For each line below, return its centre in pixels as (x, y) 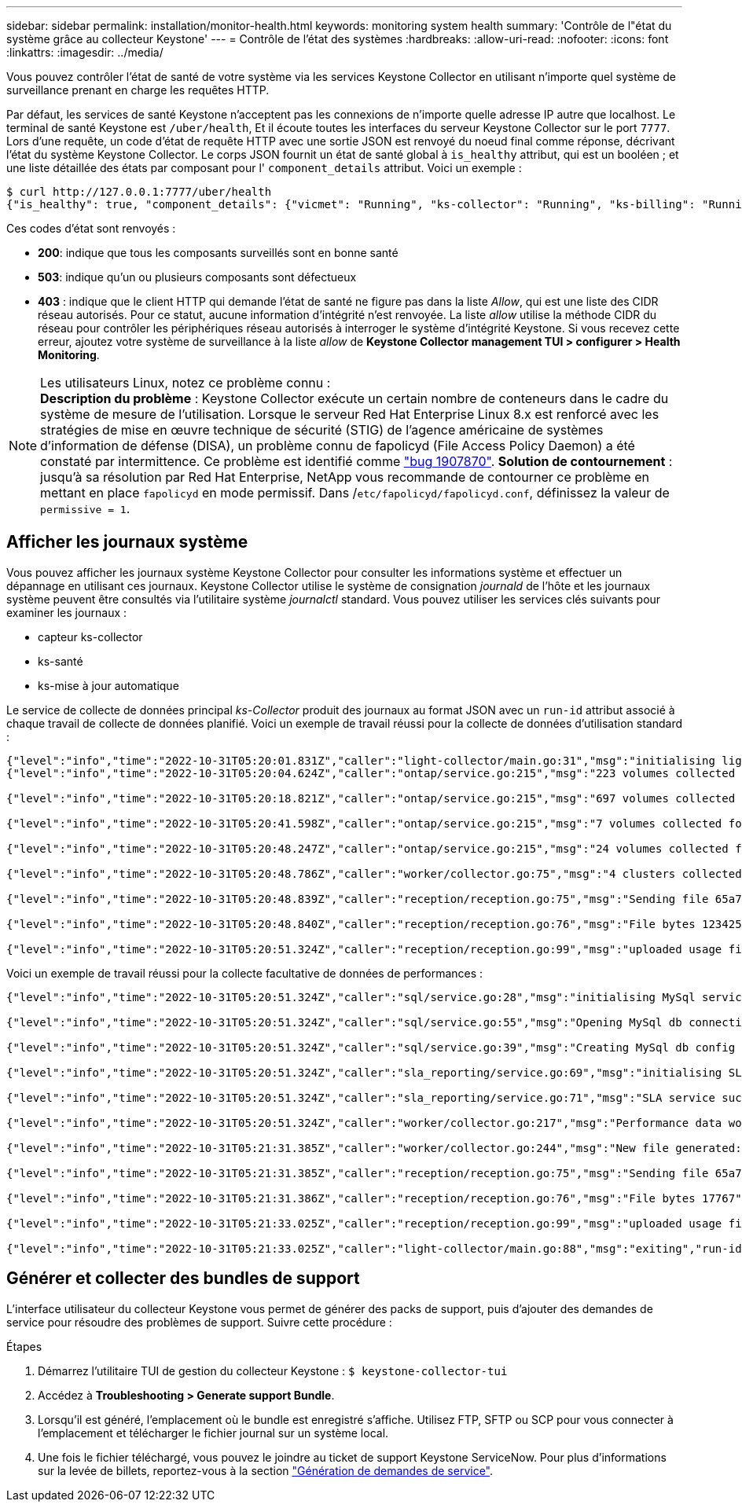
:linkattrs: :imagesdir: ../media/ (85, 52)
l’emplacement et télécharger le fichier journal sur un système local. (213, 1433)
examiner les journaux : (67, 612)
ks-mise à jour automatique (108, 685)
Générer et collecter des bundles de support (183, 1279)
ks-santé (61, 661)
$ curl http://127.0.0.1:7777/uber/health (139, 192)
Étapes (24, 1346)
